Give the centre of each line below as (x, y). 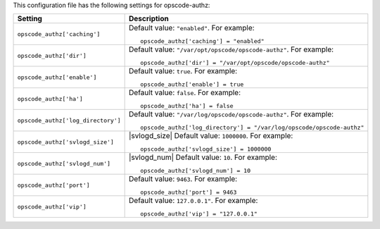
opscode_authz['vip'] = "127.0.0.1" (199, 214)
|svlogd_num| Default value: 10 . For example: (203, 157)
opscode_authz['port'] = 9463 (189, 193)
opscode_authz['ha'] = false (187, 106)
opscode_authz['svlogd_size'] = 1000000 (206, 149)
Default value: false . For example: (185, 93)
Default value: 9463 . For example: (183, 179)
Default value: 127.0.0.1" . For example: (194, 201)
